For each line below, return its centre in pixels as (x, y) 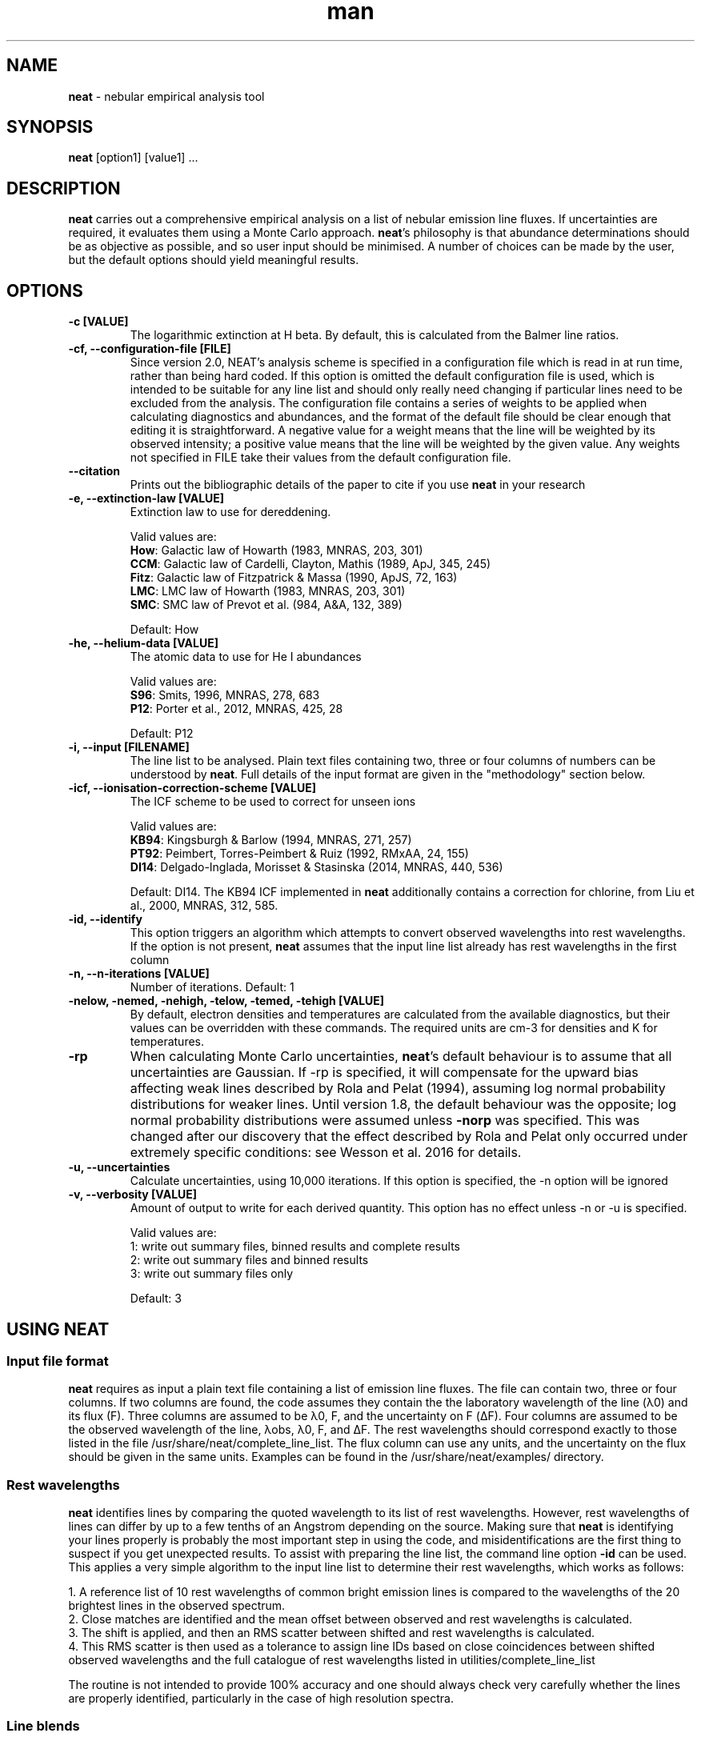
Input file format (58, 1361)
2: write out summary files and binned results (249, 1260)
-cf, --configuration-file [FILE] (150, 349)
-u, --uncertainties (119, 1167)
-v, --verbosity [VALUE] (133, 1195)
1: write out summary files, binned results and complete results (295, 1247)
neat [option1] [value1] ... (133, 158)
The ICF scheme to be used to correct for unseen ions (273, 802)
